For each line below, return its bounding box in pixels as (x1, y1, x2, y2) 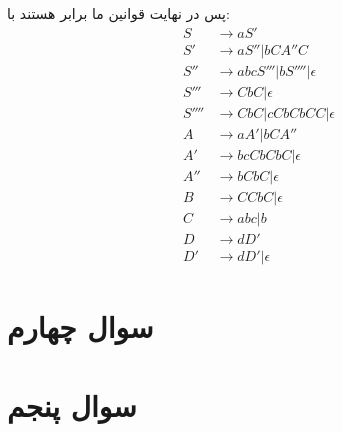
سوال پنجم (7, 384, 137, 425)
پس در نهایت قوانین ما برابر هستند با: (7, 3, 230, 23)
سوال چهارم (7, 306, 154, 347)
